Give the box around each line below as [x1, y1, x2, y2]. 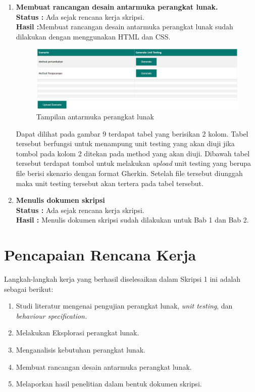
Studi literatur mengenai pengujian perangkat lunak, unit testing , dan [16, 300, 233, 311]
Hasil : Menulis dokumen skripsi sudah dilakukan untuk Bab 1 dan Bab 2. [16, 214, 249, 225]
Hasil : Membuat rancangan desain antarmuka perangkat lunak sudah [16, 21, 233, 32]
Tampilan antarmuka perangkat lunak [36, 111, 154, 121]
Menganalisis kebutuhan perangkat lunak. [16, 344, 145, 355]
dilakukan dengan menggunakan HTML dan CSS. [16, 31, 171, 41]
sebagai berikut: [4, 283, 54, 294]
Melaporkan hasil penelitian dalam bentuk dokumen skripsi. [16, 378, 202, 389]
